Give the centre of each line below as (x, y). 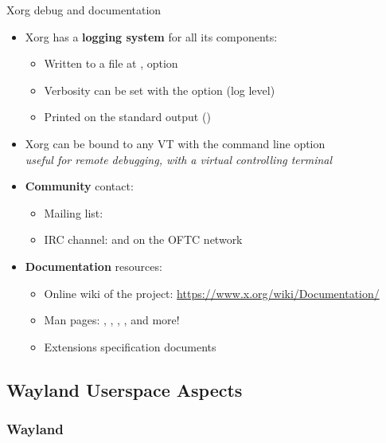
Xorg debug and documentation (84, 10)
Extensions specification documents (130, 346)
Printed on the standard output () (127, 117)
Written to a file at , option (111, 63)
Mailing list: (74, 212)
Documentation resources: (94, 266)
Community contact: (79, 186)
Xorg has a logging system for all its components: (151, 36)
